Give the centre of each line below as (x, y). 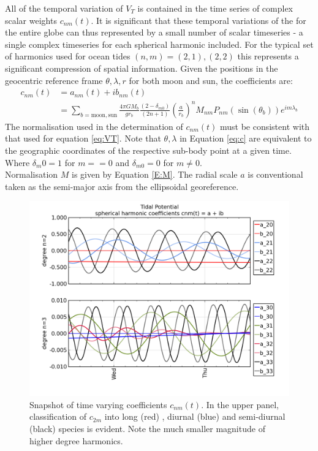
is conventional (275, 174)
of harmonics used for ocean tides (68, 56)
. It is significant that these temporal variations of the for (199, 20)
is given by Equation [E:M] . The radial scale (154, 174)
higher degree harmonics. (76, 440)
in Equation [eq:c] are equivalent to (246, 138)
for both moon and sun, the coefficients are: (211, 80)
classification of (58, 416)
